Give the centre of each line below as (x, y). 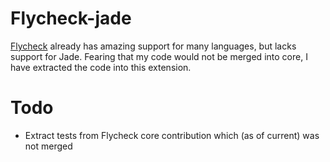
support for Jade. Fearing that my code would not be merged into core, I (159, 56)
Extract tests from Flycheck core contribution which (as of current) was (172, 135)
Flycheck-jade (71, 18)
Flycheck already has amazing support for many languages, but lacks (153, 46)
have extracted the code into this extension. (101, 67)
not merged (48, 146)
